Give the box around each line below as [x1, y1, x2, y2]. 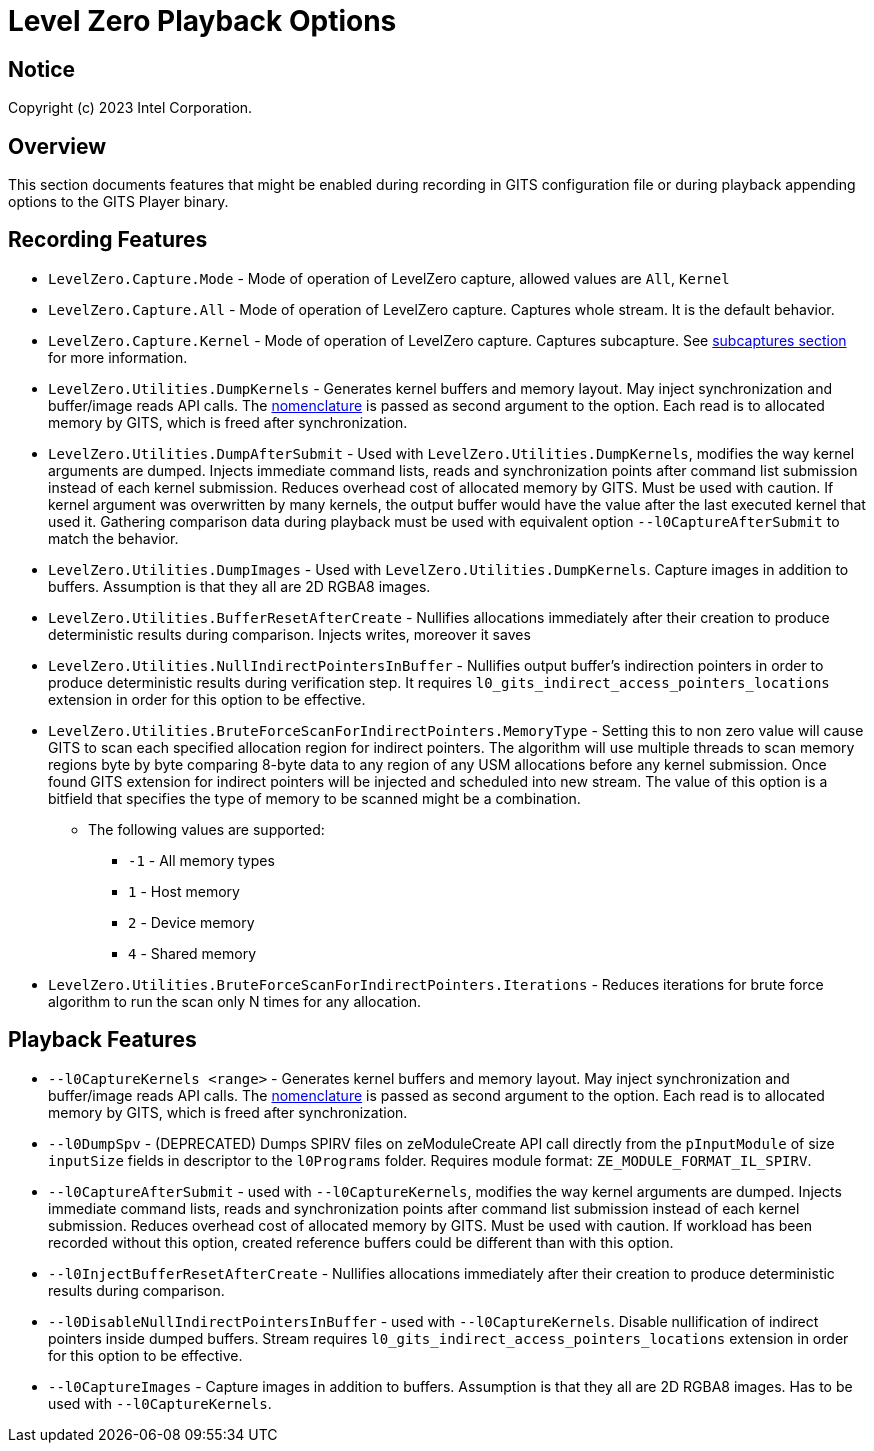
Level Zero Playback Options [8, 4, 397, 38]
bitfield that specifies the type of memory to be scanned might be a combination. [48, 789, 581, 807]
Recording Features [8, 227, 208, 253]
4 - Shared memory [128, 944, 257, 962]
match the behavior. [48, 529, 179, 547]
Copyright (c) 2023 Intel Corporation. [8, 99, 253, 117]
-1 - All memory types [128, 851, 275, 869]
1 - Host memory [128, 882, 240, 900]
